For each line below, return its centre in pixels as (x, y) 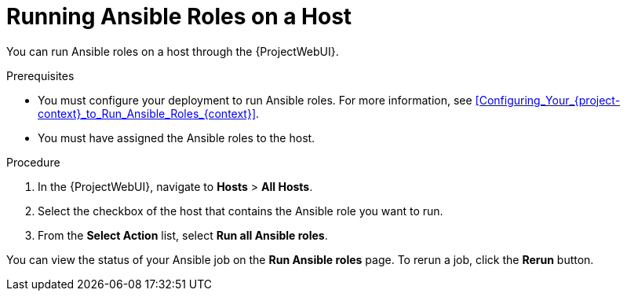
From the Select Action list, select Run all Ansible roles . (183, 235)
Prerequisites (40, 75)
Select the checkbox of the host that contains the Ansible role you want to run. (241, 211)
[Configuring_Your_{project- (548, 100)
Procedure (33, 162)
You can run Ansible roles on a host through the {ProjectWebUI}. (173, 51)
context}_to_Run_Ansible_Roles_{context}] (147, 113)
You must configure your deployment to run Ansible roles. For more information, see (255, 100)
